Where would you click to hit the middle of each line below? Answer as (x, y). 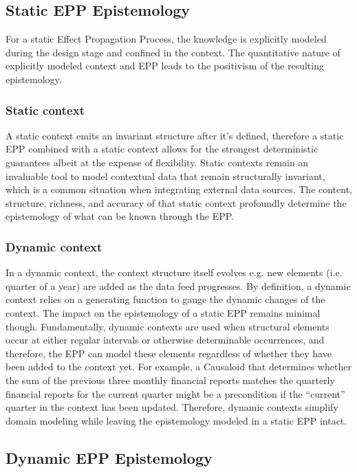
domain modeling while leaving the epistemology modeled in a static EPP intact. (176, 420)
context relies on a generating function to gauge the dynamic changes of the (165, 299)
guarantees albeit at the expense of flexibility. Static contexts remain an (157, 162)
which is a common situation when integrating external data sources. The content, (179, 189)
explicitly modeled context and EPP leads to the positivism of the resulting (165, 66)
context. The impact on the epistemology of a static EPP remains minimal (163, 312)
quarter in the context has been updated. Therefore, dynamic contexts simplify (172, 407)
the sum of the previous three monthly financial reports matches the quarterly (170, 380)
